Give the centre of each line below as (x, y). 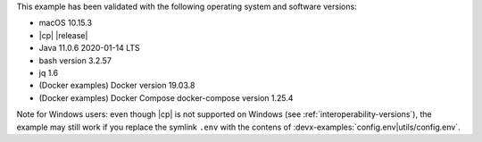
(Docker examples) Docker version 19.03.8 (117, 86)
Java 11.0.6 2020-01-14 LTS (89, 48)
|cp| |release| (63, 35)
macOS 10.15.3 (66, 23)
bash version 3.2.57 (75, 60)
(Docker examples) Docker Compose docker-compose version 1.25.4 (166, 97)
